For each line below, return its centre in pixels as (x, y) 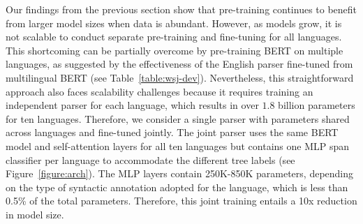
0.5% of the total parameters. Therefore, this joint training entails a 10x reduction (181, 201)
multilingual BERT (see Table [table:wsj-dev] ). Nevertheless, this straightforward (180, 77)
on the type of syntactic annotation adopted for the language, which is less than (177, 187)
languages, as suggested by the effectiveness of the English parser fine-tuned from (179, 64)
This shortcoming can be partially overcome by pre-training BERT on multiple (175, 50)
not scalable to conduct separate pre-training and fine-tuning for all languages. (174, 37)
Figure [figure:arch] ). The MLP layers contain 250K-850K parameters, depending (180, 173)
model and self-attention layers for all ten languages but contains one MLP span (178, 145)
